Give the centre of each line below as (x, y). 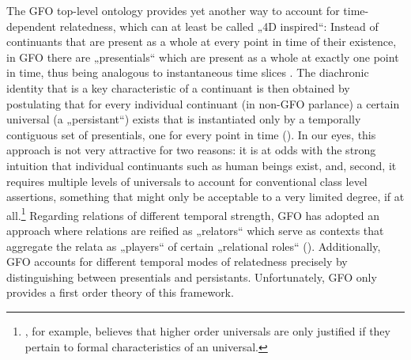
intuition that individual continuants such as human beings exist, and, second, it (202, 165)
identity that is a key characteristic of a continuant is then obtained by (178, 87)
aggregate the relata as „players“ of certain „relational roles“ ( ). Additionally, (194, 246)
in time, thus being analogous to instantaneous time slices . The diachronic (188, 72)
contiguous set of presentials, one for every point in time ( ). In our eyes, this (191, 134)
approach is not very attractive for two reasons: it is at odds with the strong (191, 150)
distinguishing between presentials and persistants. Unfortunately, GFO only (192, 277)
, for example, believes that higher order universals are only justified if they (207, 330)
